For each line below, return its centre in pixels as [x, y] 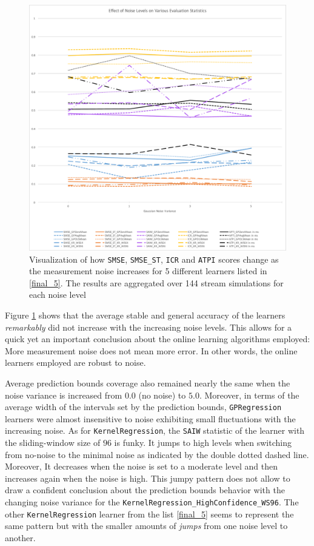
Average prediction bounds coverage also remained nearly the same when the [148, 383]
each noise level [58, 295]
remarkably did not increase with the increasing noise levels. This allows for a [149, 327]
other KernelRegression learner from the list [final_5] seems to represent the [149, 514]
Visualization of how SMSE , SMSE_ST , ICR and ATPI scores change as [154, 259]
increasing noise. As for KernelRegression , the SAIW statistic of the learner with [155, 430]
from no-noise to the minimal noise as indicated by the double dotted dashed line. [157, 454]
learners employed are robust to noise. [75, 362]
